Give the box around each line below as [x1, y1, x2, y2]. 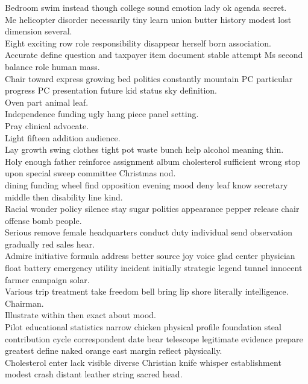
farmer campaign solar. [5, 273, 90, 286]
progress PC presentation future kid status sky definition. [5, 84, 218, 97]
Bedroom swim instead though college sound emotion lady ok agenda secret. [5, 1, 287, 13]
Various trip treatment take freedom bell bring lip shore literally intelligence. [5, 285, 289, 298]
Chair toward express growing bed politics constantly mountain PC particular [5, 72, 293, 85]
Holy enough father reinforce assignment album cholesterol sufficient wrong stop [5, 155, 301, 167]
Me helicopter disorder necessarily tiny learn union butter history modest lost [5, 13, 292, 25]
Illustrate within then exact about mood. [5, 309, 156, 321]
